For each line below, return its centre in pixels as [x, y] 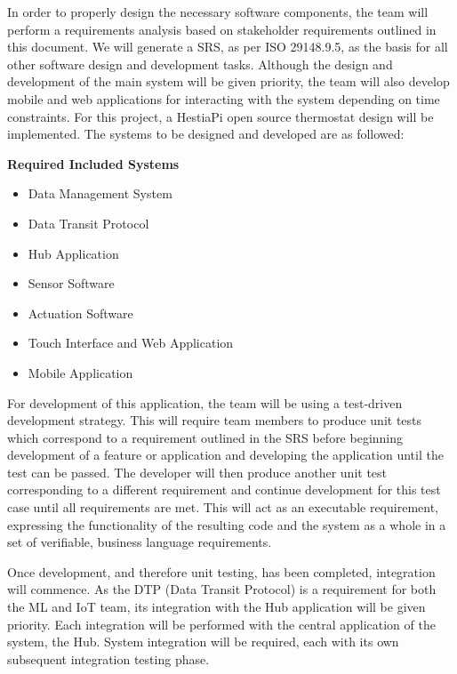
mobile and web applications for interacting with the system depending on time [224, 98]
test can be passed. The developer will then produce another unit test [197, 472]
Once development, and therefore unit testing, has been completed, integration [221, 571]
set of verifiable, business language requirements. [140, 542]
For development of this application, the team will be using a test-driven [205, 402]
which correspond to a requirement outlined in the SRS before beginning [205, 437]
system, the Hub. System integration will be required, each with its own [203, 642]
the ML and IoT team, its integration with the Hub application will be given [216, 607]
